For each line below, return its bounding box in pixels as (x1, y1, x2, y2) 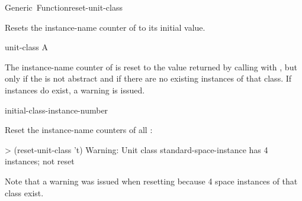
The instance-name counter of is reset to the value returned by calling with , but (5, 60, 297, 73)
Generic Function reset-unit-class (5, 1, 123, 13)
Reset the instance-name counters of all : (5, 124, 153, 136)
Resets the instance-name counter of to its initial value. (5, 21, 205, 33)
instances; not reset (5, 155, 75, 167)
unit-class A (5, 41, 48, 53)
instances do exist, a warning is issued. (5, 83, 145, 96)
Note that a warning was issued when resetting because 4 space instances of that (5, 174, 298, 187)
